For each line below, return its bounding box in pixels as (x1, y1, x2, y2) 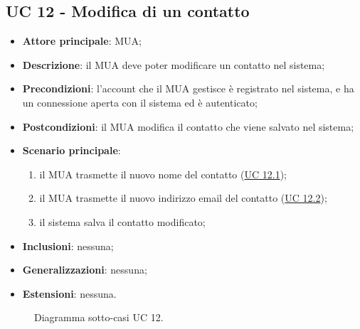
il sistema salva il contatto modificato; (39, 214, 206, 229)
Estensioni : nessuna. (22, 286, 117, 301)
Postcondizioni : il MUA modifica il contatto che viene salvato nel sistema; (22, 119, 354, 134)
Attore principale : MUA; (22, 33, 142, 48)
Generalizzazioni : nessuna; (22, 262, 147, 277)
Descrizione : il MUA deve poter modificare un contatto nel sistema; (22, 57, 325, 72)
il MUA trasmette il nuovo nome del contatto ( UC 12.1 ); (39, 166, 287, 181)
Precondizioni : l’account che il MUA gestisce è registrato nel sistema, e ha (22, 81, 354, 96)
